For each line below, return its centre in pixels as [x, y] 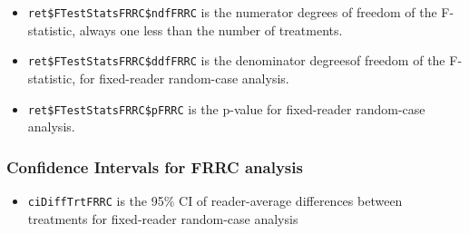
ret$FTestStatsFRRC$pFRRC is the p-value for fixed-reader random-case [226, 108]
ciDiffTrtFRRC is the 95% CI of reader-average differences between [215, 200]
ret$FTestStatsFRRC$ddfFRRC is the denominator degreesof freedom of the [236, 60]
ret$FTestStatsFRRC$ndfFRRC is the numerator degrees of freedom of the [232, 12]
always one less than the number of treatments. [211, 29]
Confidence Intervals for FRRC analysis [155, 166]
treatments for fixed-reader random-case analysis [163, 218]
